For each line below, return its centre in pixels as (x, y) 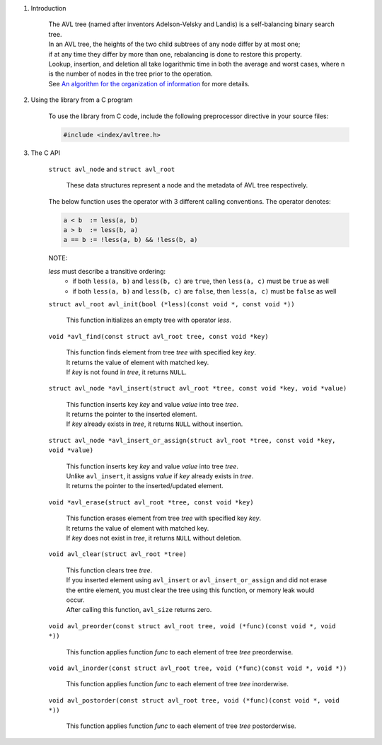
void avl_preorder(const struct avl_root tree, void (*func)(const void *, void (192, 626)
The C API (45, 153)
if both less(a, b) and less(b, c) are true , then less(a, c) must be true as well (201, 281)
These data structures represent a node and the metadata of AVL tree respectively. (187, 185)
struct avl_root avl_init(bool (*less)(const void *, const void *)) (172, 304)
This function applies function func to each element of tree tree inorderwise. (178, 684)
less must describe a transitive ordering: (107, 271)
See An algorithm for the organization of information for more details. (149, 83)
